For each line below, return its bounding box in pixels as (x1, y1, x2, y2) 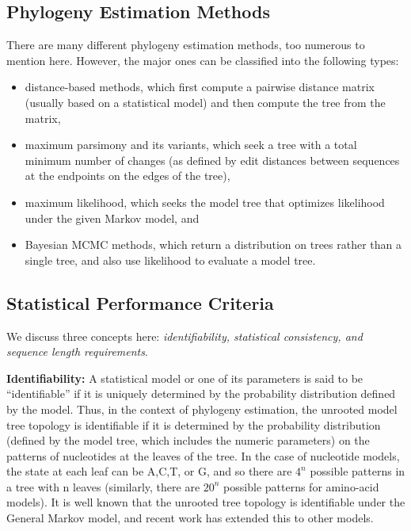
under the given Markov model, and (25, 209, 200, 226)
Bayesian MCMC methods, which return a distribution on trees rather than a (25, 236, 401, 253)
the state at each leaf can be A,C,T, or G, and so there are (6, 463, 292, 479)
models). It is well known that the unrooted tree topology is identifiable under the (6, 494, 405, 510)
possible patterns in (310, 463, 405, 479)
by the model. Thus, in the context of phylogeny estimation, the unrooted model (6, 400, 398, 417)
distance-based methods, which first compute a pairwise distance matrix (25, 78, 375, 95)
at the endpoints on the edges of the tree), (25, 167, 230, 184)
